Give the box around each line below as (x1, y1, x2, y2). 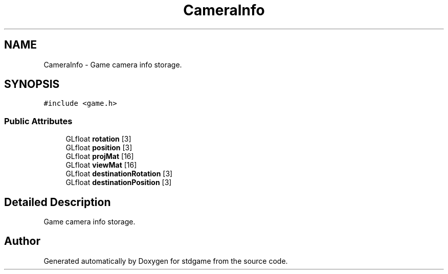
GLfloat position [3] (65, 143, 132, 152)
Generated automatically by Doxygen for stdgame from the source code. (43, 256, 288, 265)
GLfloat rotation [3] (65, 134, 131, 144)
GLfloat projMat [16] (65, 152, 134, 161)
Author (4, 235, 40, 248)
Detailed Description (4, 195, 111, 209)
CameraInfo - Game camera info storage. (43, 60, 182, 69)
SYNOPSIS (4, 78, 60, 91)
